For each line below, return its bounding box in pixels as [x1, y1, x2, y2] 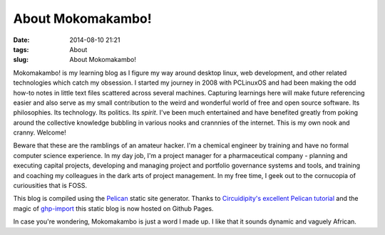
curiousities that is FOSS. [13, 182, 87, 190]
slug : [13, 56, 29, 64]
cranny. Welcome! [13, 128, 67, 137]
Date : [13, 36, 30, 44]
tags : [13, 45, 29, 53]
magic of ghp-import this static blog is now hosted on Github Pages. [13, 204, 214, 213]
